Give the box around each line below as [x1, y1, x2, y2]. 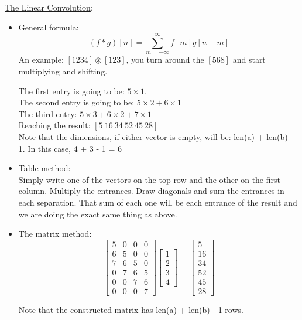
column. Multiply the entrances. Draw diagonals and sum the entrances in [18, 185, 284, 197]
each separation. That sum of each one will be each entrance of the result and [18, 196, 297, 208]
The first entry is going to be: [18, 84, 125, 97]
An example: [18, 53, 64, 66]
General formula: [18, 21, 79, 33]
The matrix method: [18, 227, 92, 240]
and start [232, 53, 266, 66]
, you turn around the [126, 53, 204, 66]
